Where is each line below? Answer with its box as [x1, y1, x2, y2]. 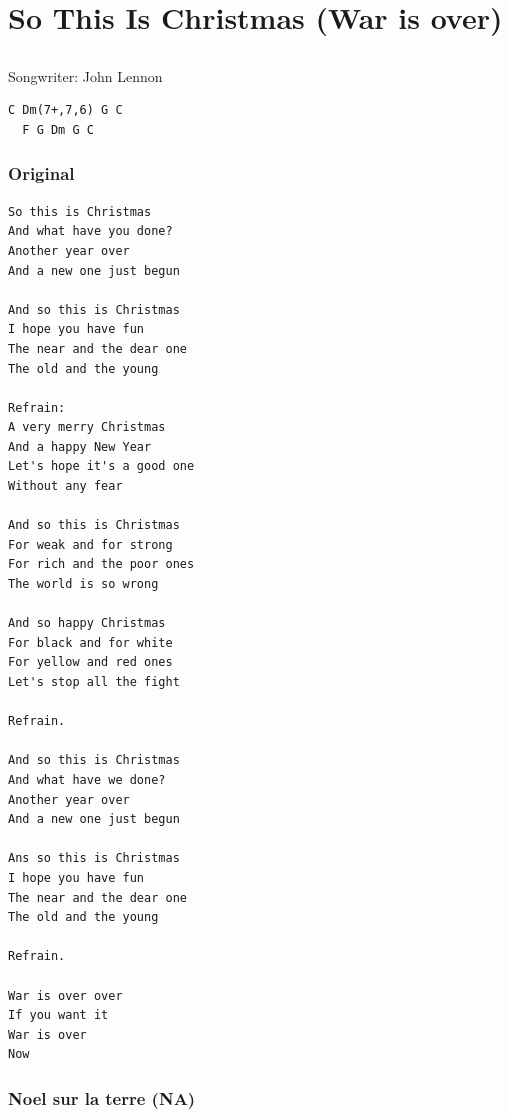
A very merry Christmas [8, 420, 166, 435]
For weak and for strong [8, 537, 173, 552]
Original [8, 161, 75, 186]
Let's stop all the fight [8, 675, 180, 690]
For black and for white [8, 635, 173, 650]
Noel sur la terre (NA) [8, 1085, 196, 1110]
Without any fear [8, 479, 123, 494]
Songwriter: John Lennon [8, 65, 163, 86]
